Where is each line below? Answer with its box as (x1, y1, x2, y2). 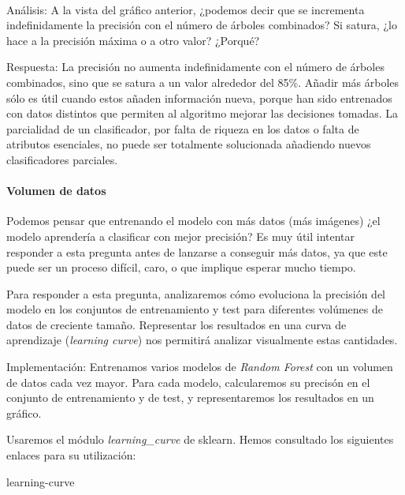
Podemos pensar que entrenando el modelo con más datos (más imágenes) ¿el (6, 212, 381, 229)
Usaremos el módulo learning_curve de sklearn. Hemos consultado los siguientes (6, 431, 394, 448)
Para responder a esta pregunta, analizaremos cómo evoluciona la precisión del (6, 285, 385, 302)
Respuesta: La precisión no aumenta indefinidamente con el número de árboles (6, 58, 385, 75)
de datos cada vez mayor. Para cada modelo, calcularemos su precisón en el (6, 373, 370, 390)
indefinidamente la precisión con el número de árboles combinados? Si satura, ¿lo (6, 17, 397, 33)
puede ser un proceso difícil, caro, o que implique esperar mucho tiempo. (6, 259, 356, 276)
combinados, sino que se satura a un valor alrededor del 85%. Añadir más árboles (6, 73, 399, 90)
